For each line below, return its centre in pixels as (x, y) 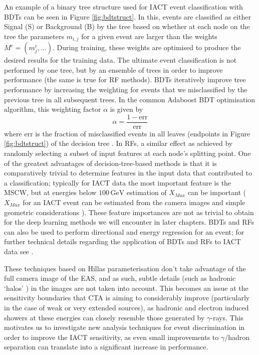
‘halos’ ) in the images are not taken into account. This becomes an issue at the (126, 288)
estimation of (147, 192)
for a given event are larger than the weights (149, 36)
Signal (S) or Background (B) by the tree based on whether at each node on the (127, 26)
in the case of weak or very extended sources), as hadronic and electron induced (126, 307)
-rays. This (227, 317)
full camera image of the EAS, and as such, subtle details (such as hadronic (120, 278)
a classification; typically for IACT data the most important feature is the (118, 182)
